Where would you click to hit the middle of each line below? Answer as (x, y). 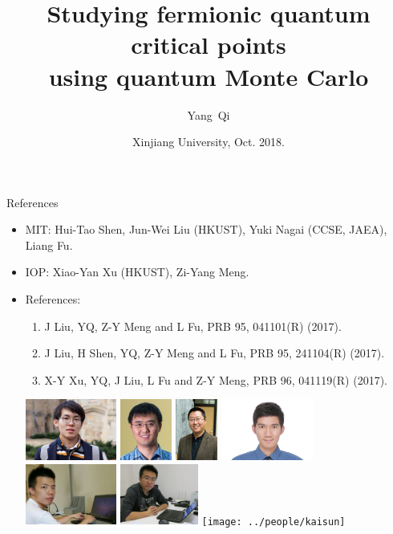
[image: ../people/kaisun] (273, 522)
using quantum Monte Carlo (209, 76)
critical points (209, 45)
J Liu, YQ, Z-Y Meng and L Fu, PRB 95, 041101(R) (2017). (193, 326)
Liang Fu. (49, 245)
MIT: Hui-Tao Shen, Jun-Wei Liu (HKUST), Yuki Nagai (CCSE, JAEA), (206, 229)
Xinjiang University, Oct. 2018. (209, 142)
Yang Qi (209, 114)
